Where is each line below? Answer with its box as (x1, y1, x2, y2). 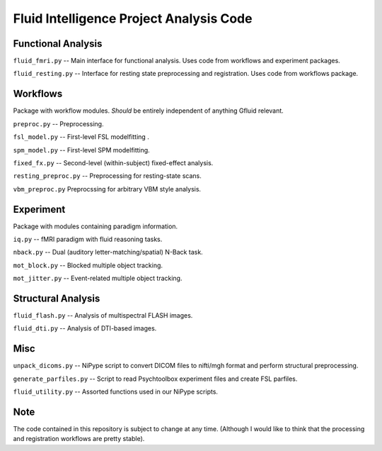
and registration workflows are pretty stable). (13, 435, 145, 443)
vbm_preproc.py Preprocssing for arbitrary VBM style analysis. (13, 184, 202, 193)
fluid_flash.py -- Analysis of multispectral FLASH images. (13, 311, 193, 320)
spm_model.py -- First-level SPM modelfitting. (13, 145, 150, 154)
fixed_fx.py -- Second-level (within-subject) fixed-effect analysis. (13, 158, 214, 167)
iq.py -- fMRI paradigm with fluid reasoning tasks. (13, 235, 163, 243)
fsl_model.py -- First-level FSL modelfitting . (13, 133, 150, 141)
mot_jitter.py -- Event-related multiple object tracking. (13, 274, 183, 283)
